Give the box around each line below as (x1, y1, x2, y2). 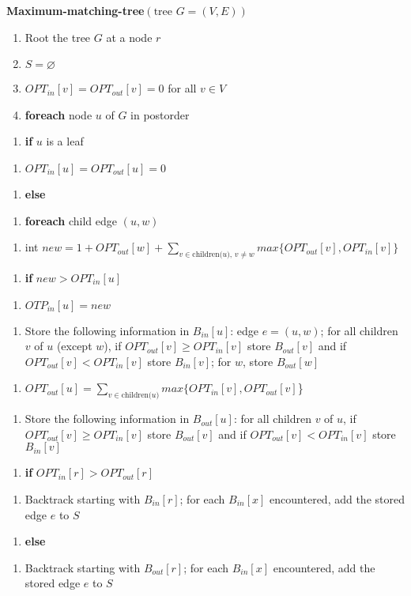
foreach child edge (25, 212, 117, 228)
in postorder (130, 106, 190, 123)
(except (56, 338, 92, 354)
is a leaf (46, 133, 84, 149)
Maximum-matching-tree (6, 2, 145, 18)
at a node (106, 28, 153, 45)
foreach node (25, 106, 92, 123)
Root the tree (25, 28, 91, 45)
